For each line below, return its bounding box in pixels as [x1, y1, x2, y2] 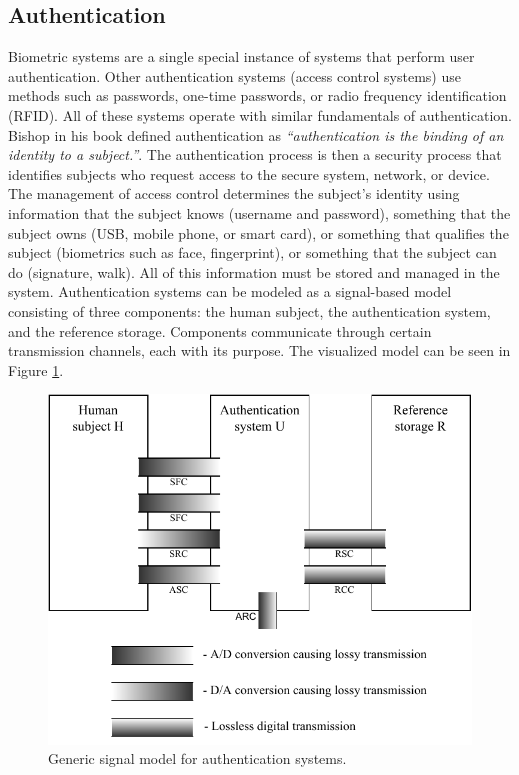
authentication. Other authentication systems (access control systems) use [8, 65, 461, 86]
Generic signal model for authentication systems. [48, 748, 347, 769]
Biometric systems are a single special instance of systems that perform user [8, 46, 475, 67]
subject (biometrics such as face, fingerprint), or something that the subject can [8, 242, 497, 263]
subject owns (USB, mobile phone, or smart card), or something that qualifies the [8, 222, 509, 243]
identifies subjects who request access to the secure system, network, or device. [8, 163, 490, 184]
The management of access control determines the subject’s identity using [8, 183, 460, 204]
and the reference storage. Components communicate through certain [8, 320, 432, 341]
